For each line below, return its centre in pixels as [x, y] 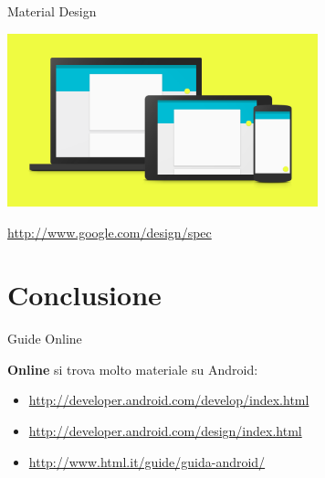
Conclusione [84, 295]
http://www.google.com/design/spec [110, 232]
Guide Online [45, 339]
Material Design [52, 11]
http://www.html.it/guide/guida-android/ [147, 461]
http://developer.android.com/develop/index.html [169, 400]
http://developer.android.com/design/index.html [165, 431]
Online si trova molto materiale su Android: [133, 369]
